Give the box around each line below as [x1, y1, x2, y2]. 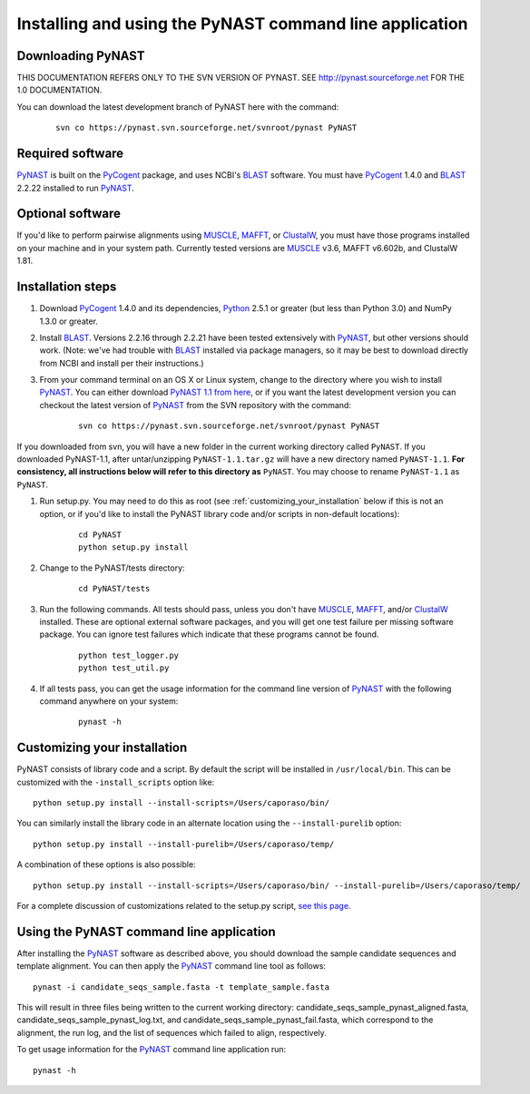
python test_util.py [78, 663, 170, 673]
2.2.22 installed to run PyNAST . [16, 182, 135, 193]
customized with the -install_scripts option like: [16, 777, 215, 787]
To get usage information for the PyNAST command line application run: [16, 1044, 287, 1055]
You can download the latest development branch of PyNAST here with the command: [16, 101, 339, 112]
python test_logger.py [78, 650, 180, 660]
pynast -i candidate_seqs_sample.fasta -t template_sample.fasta [33, 982, 330, 992]
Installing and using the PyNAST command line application [16, 14, 468, 34]
